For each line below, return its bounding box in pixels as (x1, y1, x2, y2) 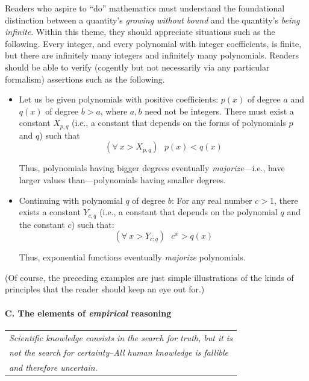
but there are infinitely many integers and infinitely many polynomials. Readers (5, 49, 299, 61)
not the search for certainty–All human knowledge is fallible (9, 346, 228, 359)
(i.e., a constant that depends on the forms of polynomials (72, 116, 286, 129)
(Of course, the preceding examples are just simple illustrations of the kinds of (5, 271, 294, 283)
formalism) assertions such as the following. (5, 72, 165, 85)
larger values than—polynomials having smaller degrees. (19, 173, 226, 186)
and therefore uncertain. (9, 361, 98, 374)
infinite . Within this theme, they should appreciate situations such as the (5, 25, 275, 38)
